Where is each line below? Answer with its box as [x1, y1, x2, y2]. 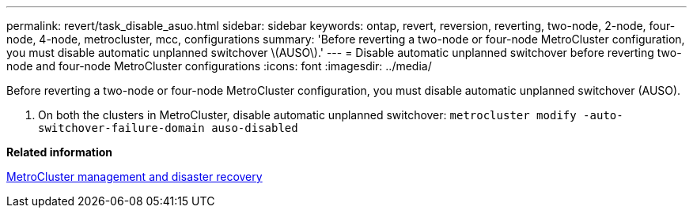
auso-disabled [211, 122, 298, 134]
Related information [6, 145, 113, 159]
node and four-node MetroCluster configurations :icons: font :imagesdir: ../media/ [6, 59, 432, 73]
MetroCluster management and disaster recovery [6, 170, 263, 183]
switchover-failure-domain [38, 122, 205, 134]
